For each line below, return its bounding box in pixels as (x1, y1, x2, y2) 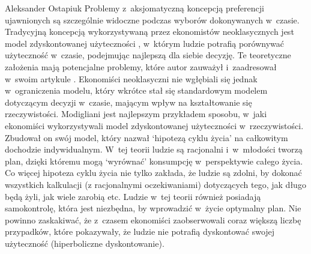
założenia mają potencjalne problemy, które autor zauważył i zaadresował (5, 60, 277, 73)
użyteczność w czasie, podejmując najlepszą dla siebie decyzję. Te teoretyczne (5, 49, 291, 61)
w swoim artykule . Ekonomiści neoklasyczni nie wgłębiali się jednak (5, 72, 258, 85)
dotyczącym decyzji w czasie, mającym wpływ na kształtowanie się (5, 95, 252, 108)
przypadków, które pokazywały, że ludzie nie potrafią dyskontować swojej (5, 225, 275, 238)
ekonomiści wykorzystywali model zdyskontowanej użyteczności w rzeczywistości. (5, 119, 304, 132)
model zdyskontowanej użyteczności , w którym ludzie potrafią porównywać (5, 37, 284, 49)
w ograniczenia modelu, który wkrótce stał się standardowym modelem (5, 84, 268, 97)
